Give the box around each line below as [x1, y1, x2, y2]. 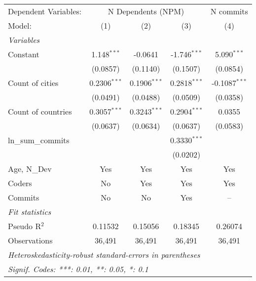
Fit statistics [8, 206, 51, 217]
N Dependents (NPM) [108, 5, 184, 17]
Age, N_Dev [8, 163, 52, 174]
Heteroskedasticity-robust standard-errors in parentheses [8, 249, 200, 260]
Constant [8, 48, 39, 60]
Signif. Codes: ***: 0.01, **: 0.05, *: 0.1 [8, 263, 148, 275]
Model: [8, 20, 32, 31]
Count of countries [8, 106, 72, 117]
